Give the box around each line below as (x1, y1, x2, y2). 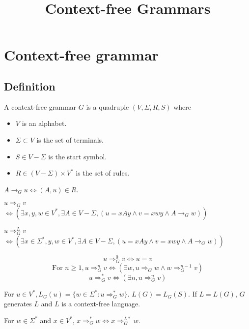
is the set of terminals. (36, 134, 104, 145)
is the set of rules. (76, 168, 130, 178)
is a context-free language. (61, 298, 140, 308)
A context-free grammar (4, 101, 77, 112)
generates (4, 298, 32, 308)
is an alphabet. (22, 118, 67, 128)
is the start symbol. (48, 151, 107, 161)
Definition (4, 78, 55, 93)
